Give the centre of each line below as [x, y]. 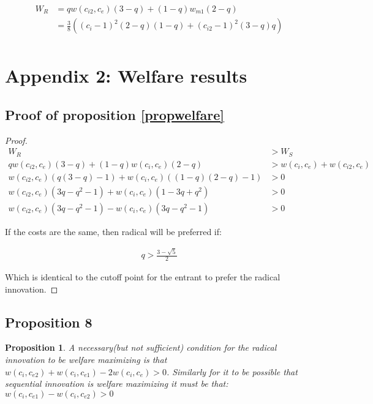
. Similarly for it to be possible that [232, 371]
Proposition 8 [49, 322]
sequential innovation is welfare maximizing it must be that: [117, 383]
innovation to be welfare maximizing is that [86, 360]
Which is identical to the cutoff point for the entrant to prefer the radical [143, 277]
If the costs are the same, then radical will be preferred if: [113, 231]
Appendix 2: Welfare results [126, 76]
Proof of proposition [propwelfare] [115, 114]
